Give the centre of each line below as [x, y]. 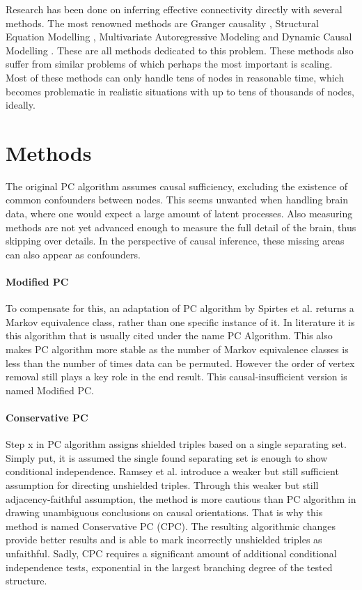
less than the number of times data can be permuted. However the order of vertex [180, 363]
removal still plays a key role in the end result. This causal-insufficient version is [176, 376]
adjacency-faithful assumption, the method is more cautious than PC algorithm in [181, 498]
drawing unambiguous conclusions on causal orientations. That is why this [164, 512]
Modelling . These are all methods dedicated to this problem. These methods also [180, 50]
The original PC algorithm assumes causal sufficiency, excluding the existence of [177, 186]
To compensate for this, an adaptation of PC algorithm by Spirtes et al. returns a [180, 308]
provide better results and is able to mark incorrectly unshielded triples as [164, 539]
